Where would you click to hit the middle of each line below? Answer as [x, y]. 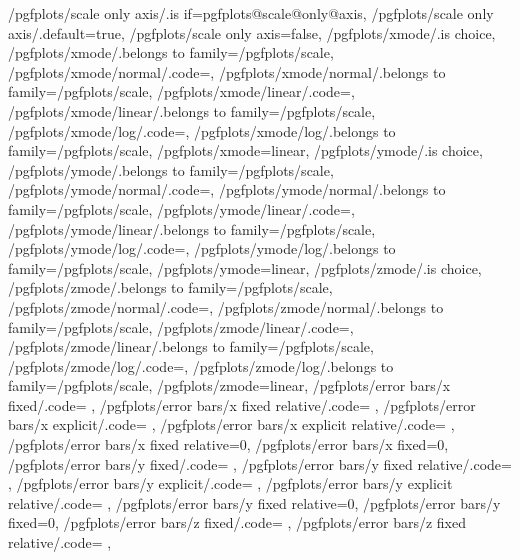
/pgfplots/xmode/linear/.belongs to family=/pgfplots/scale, [192, 110]
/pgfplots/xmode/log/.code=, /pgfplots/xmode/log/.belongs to [202, 130]
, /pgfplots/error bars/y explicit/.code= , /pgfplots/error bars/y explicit [230, 483]
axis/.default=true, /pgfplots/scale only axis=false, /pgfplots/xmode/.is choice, [252, 32]
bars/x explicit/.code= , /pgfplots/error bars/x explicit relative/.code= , [231, 424]
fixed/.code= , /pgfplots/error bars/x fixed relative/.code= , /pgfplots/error [242, 404]
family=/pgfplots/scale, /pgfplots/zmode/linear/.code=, [181, 326]
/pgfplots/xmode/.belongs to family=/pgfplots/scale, [171, 52]
